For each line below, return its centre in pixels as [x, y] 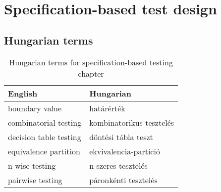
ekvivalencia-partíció [125, 151]
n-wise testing [32, 165]
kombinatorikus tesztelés [132, 122]
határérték [107, 108]
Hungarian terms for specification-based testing [91, 62]
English [23, 93]
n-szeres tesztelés [118, 165]
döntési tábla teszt [121, 137]
